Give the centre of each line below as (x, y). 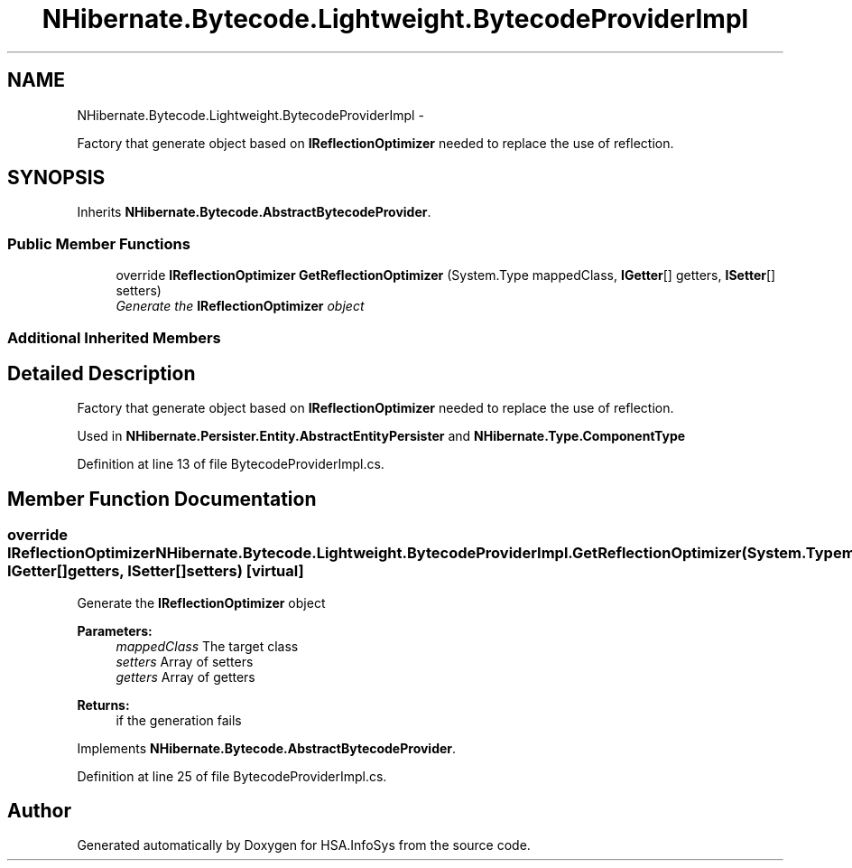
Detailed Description (102, 373)
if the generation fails (179, 720)
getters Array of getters (185, 677)
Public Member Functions (99, 243)
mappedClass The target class (207, 646)
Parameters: (115, 630)
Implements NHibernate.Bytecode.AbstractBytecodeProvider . (267, 748)
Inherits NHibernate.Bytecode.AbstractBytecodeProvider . (254, 212)
